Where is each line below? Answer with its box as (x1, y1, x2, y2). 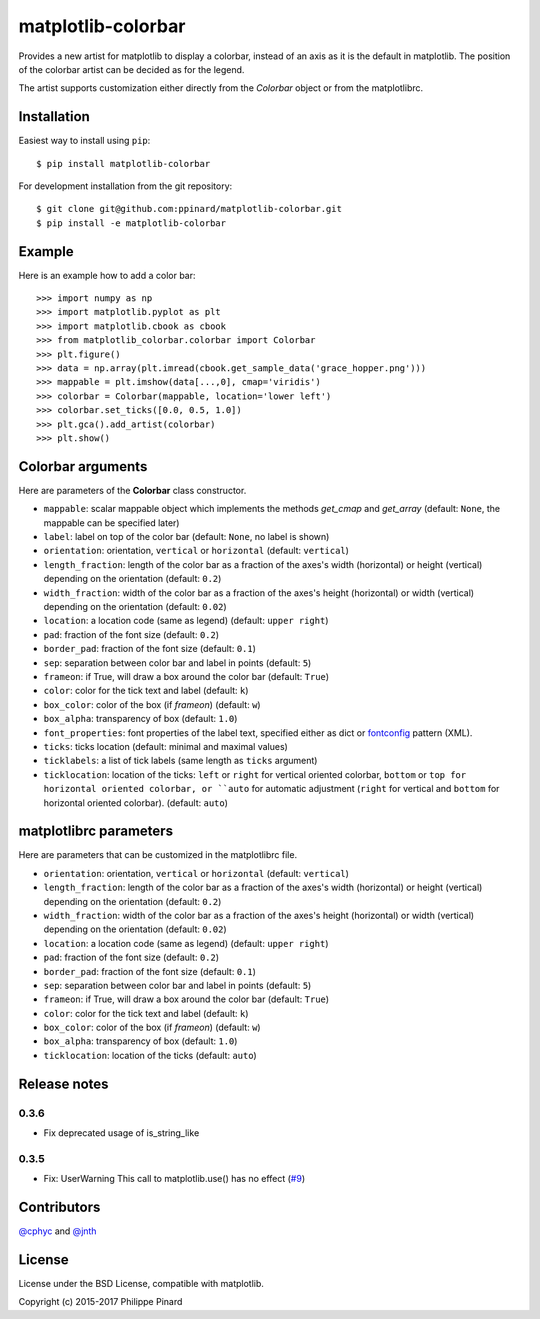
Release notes (18, 1075, 109, 1092)
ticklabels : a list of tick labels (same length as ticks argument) (43, 755, 318, 767)
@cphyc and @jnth (18, 1225, 97, 1237)
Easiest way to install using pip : (18, 135, 151, 147)
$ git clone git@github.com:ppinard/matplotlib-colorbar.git (36, 203, 342, 215)
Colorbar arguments (18, 458, 148, 475)
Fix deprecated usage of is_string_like (43, 1127, 200, 1139)
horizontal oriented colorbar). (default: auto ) (43, 796, 229, 809)
